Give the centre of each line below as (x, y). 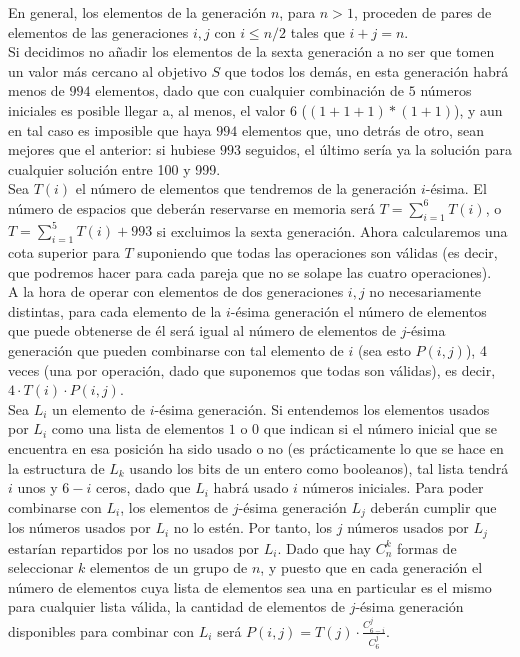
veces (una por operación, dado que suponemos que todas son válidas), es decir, (252, 369)
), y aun (478, 109)
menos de (36, 90)
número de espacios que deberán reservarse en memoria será (191, 207)
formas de (426, 547)
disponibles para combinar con (101, 630)
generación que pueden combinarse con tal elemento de (176, 350)
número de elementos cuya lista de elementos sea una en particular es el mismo (250, 586)
